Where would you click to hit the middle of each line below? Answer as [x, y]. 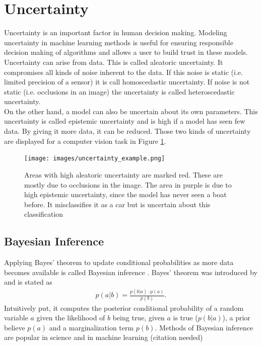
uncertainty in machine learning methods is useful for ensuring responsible [119, 42]
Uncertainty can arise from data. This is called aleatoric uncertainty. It [114, 62]
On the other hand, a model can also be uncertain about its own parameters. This [131, 111]
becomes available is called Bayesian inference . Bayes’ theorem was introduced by [131, 272]
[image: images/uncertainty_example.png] [95, 159]
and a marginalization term [91, 327]
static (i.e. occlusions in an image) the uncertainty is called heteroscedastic [119, 91]
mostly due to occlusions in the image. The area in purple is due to [128, 184]
